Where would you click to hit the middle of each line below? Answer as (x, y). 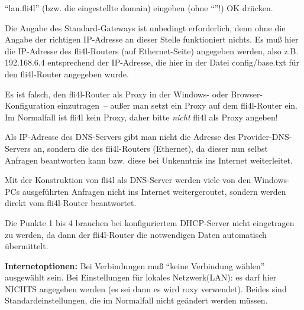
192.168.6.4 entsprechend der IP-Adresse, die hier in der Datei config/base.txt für (152, 62)
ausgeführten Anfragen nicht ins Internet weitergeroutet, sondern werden (154, 191)
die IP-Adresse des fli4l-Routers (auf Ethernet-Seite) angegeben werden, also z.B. (152, 50)
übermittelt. (27, 246)
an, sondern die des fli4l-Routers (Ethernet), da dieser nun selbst (151, 148)
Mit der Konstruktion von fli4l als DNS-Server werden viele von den (128, 180)
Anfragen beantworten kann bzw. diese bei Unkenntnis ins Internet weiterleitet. (149, 160)
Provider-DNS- (265, 137)
